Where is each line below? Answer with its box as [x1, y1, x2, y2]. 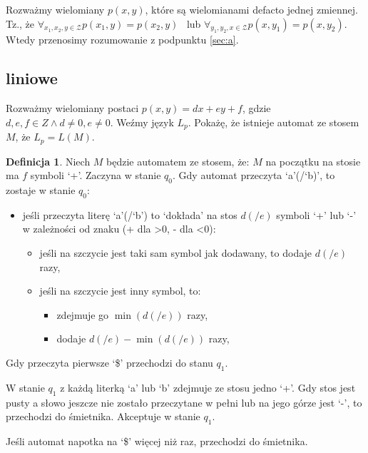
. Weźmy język [110, 114, 174, 129]
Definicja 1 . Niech [6, 153, 91, 168]
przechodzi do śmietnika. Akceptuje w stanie [6, 409, 200, 424]
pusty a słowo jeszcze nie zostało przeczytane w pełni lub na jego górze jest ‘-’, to [6, 395, 362, 409]
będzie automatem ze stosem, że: [106, 153, 250, 168]
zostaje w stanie [6, 183, 76, 198]
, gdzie [242, 101, 271, 116]
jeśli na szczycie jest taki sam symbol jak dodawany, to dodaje [39, 245, 312, 260]
